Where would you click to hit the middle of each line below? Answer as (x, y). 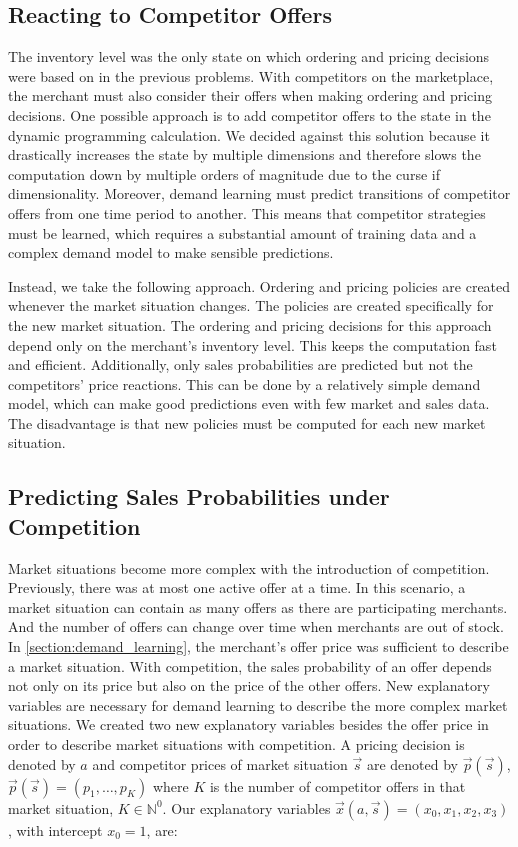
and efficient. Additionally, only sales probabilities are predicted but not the (240, 364)
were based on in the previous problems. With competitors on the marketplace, (251, 75)
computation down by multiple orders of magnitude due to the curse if (224, 173)
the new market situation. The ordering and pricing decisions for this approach (250, 324)
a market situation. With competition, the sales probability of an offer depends (250, 665)
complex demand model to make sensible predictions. (171, 252)
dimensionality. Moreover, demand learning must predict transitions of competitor (259, 193)
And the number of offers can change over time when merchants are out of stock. (256, 626)
